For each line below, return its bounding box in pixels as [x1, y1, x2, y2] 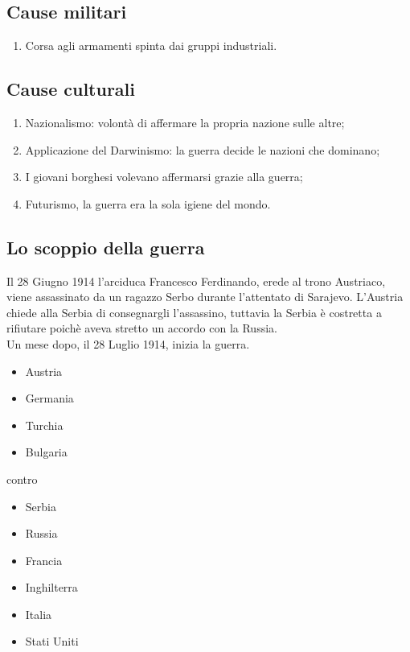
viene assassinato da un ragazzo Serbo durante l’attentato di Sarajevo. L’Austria [6, 288, 404, 305]
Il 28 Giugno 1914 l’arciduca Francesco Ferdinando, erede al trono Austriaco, [6, 272, 386, 289]
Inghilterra [25, 579, 78, 596]
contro [6, 470, 38, 487]
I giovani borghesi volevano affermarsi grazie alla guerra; [25, 168, 303, 185]
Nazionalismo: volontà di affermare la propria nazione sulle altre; [25, 114, 345, 130]
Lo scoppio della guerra [6, 234, 205, 259]
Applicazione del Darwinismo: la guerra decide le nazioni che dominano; [25, 141, 380, 158]
